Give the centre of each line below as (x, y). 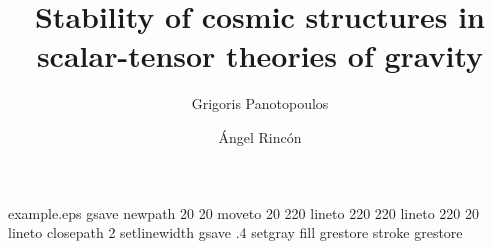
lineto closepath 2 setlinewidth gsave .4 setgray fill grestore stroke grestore (235, 232)
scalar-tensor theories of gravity (260, 55)
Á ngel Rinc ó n (260, 136)
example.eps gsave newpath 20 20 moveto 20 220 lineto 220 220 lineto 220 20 (244, 212)
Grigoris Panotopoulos (260, 103)
